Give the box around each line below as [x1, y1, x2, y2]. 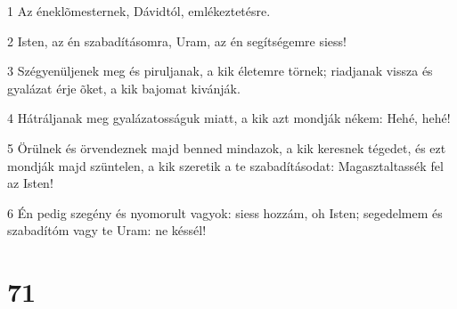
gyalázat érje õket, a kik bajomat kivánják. [7, 78, 241, 97]
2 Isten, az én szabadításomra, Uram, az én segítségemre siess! [7, 31, 347, 50]
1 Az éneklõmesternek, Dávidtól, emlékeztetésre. [7, 2, 271, 20]
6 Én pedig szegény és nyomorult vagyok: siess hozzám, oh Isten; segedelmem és [7, 203, 443, 222]
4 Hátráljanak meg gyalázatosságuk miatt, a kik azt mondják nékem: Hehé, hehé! [7, 109, 451, 127]
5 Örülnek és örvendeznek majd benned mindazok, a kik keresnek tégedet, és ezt [7, 138, 446, 157]
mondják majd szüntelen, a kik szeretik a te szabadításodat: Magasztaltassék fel [7, 156, 444, 175]
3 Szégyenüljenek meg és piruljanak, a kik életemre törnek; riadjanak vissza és [7, 61, 433, 80]
